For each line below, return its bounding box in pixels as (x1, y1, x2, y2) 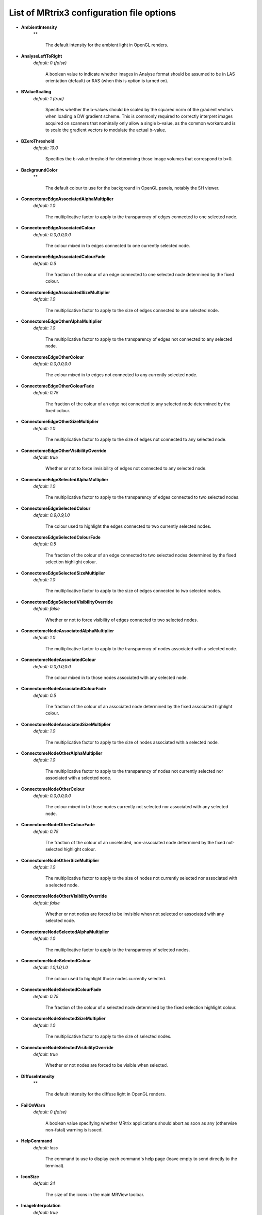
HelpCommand (21, 1138, 52, 1144)
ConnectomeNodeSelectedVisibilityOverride (21, 1044, 114, 1050)
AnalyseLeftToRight (21, 53, 63, 59)
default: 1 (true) (33, 95, 64, 102)
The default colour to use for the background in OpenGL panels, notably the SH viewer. (45, 185, 220, 191)
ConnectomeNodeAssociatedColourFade (21, 686, 106, 692)
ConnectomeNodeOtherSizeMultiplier (21, 857, 99, 863)
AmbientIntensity (21, 24, 58, 30)
